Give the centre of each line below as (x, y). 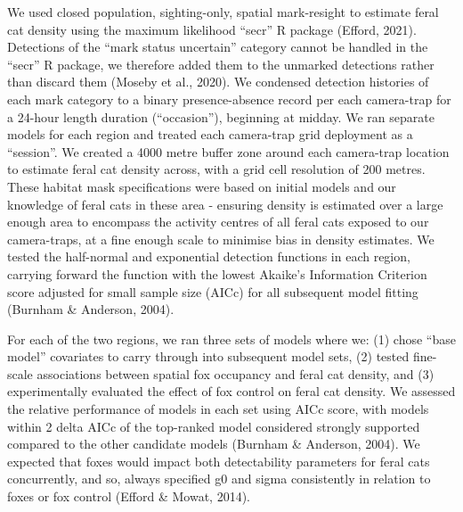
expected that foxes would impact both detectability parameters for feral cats (219, 461)
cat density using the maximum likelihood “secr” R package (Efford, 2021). (212, 29)
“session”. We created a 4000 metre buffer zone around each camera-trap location (228, 151)
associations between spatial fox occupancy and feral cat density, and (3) (236, 373)
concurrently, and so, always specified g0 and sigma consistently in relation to (219, 479)
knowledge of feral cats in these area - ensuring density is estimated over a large (225, 204)
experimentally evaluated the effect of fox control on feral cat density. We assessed (231, 391)
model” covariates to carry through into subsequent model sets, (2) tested (208, 356)
